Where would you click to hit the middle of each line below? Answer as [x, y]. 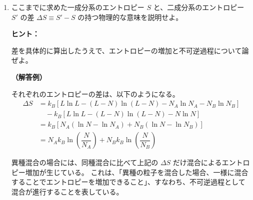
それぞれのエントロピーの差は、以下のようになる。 [95, 94]
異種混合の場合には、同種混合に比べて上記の [85, 162]
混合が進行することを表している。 [67, 192]
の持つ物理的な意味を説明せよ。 [130, 17]
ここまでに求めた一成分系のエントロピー [78, 7]
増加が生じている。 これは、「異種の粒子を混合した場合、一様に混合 [137, 172]
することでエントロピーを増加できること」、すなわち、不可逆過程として [128, 182]
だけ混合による [197, 162]
